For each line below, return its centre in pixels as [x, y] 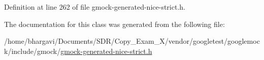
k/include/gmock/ [32, 51]
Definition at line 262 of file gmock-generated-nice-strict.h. [95, 7]
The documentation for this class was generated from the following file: [114, 24]
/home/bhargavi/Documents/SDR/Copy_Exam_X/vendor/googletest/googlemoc [132, 41]
